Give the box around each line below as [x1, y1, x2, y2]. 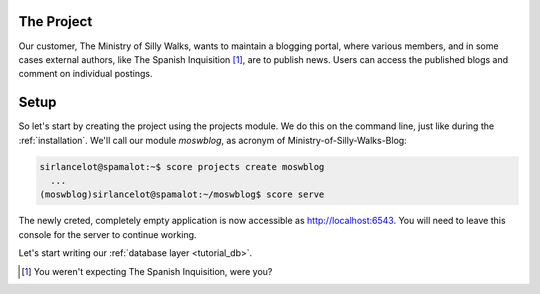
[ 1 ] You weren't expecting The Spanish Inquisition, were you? [21, 265, 273, 277]
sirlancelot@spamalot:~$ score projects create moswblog [39, 161, 325, 172]
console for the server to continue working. [18, 228, 197, 240]
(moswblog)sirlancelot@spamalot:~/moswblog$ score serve [39, 189, 325, 200]
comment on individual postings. [18, 68, 154, 80]
